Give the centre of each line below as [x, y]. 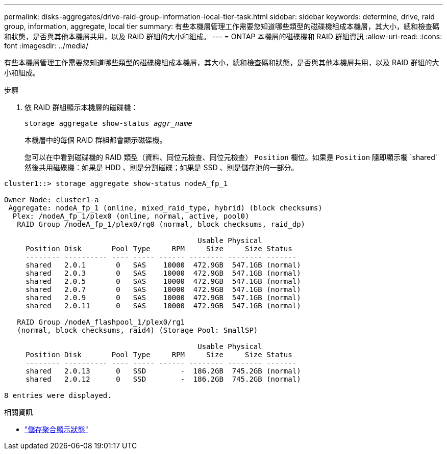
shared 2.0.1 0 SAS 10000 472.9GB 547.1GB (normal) [163, 265]
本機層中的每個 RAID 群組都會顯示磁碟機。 [96, 140]
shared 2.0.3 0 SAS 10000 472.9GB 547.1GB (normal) [163, 273]
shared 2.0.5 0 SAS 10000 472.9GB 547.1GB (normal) [163, 281]
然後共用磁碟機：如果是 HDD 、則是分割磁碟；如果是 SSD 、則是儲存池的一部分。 [162, 167]
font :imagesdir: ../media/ [46, 46]
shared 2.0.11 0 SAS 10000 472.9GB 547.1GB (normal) [163, 306]
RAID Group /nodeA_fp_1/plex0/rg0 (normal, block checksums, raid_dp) [161, 224]
